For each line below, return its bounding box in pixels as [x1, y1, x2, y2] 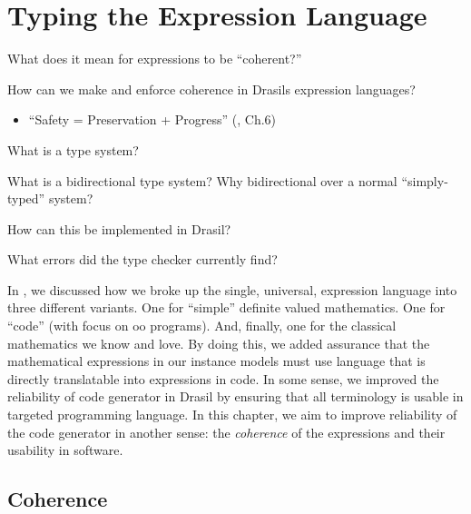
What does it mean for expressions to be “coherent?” [7, 49, 302, 68]
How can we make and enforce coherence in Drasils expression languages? [7, 79, 416, 98]
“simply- [401, 171, 448, 190]
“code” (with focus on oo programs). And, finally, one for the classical [7, 316, 397, 335]
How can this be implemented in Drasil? [7, 219, 231, 238]
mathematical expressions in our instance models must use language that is [7, 351, 426, 371]
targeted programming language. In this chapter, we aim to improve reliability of [7, 405, 457, 424]
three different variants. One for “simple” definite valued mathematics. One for [7, 298, 446, 317]
